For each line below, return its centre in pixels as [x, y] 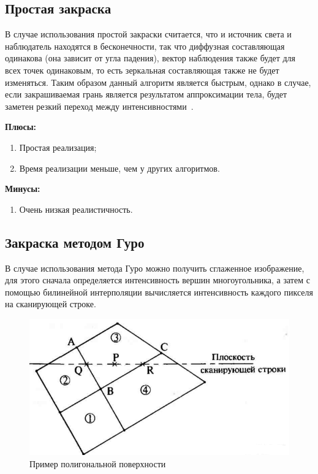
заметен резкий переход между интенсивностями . [99, 106]
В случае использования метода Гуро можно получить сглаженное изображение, [155, 268]
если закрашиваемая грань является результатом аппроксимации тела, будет [146, 94]
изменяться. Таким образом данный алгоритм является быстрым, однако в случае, [158, 82]
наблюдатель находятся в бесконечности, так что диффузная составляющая [145, 46]
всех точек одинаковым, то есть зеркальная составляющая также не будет [142, 70]
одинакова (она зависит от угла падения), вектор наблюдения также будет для [150, 58]
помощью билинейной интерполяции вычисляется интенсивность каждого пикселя [159, 292]
